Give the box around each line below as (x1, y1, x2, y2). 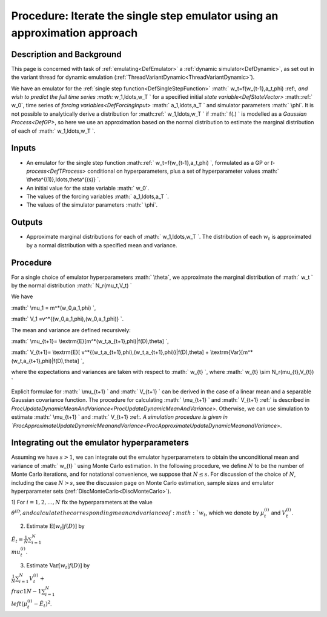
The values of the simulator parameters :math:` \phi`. (26, 201, 158, 208)
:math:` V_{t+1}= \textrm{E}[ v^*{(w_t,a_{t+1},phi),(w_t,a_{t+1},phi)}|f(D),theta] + (11, 349, 209, 356)
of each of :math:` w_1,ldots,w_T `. (11, 127, 96, 135)
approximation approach (11, 26, 138, 39)
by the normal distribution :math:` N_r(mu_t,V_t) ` (11, 282, 133, 289)
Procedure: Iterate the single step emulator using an (11, 9, 279, 22)
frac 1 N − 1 (11, 588, 42, 595)
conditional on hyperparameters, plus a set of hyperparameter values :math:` (87, 167, 280, 175)
